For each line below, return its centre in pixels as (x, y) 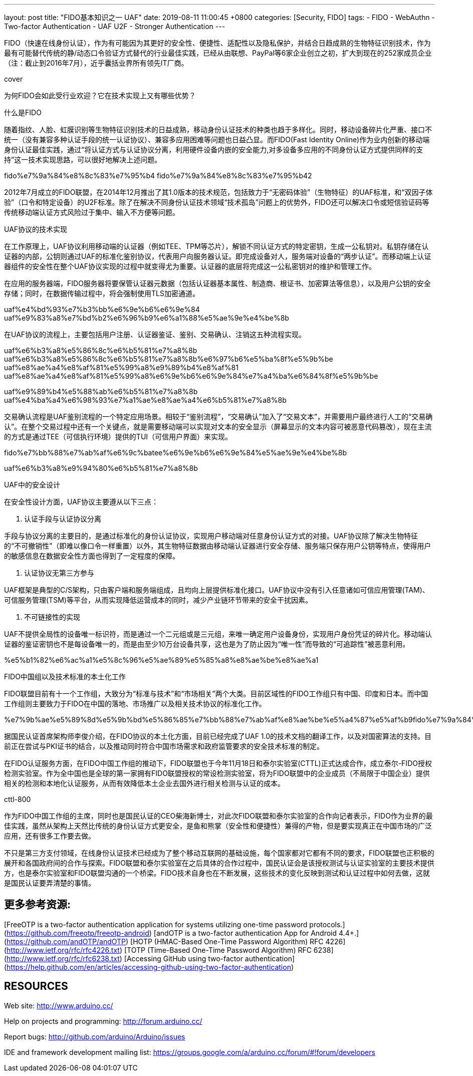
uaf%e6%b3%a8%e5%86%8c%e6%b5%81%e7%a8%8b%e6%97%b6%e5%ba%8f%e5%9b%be (169, 359)
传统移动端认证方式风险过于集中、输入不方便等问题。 (92, 212)
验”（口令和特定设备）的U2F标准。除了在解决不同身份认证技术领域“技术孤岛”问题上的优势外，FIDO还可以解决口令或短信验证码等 (217, 202)
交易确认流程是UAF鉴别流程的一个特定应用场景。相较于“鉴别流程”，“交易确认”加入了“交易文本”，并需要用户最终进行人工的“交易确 (218, 417)
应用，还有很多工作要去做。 (50, 836)
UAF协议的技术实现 (36, 229)
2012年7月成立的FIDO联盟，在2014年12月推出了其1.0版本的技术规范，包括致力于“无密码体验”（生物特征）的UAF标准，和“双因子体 (218, 192)
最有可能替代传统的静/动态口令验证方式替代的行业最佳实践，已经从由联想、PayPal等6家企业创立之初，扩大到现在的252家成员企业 (218, 53)
